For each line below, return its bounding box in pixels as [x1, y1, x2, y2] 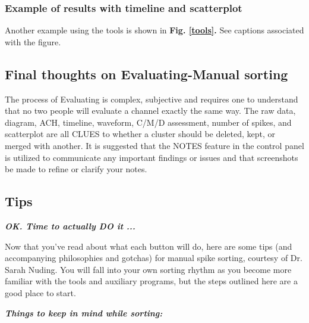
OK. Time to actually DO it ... [5, 219, 135, 232]
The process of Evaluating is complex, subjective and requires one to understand [5, 92, 298, 105]
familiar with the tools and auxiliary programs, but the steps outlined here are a [5, 275, 298, 287]
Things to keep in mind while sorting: [5, 306, 163, 319]
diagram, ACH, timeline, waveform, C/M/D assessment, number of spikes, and [5, 116, 292, 128]
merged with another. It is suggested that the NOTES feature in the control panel [5, 139, 304, 151]
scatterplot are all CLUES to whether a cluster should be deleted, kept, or [5, 128, 276, 140]
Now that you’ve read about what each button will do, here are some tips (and [5, 240, 292, 252]
